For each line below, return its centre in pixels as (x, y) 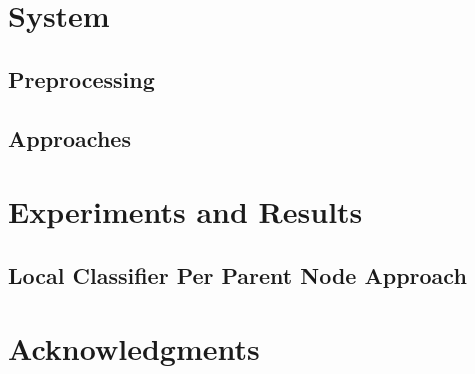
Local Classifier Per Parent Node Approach (237, 274)
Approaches (69, 137)
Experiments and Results (185, 211)
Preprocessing (81, 78)
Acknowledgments (134, 348)
